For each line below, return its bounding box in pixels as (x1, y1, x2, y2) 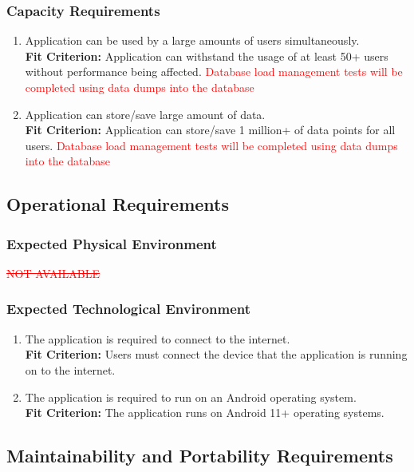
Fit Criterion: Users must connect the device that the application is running (25, 346, 408, 363)
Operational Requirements (6, 192, 229, 216)
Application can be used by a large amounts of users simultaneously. (25, 32, 360, 49)
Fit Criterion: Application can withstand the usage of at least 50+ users (25, 47, 388, 64)
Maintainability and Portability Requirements (6, 443, 393, 468)
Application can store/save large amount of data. (25, 105, 266, 122)
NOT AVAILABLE (6, 264, 101, 281)
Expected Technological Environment (6, 299, 251, 319)
